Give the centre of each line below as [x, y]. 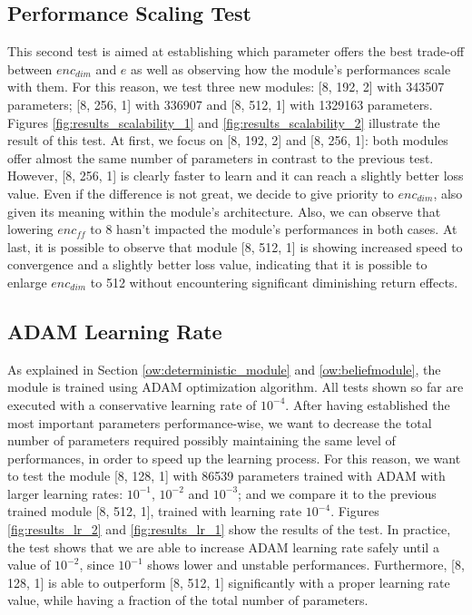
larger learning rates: [65, 493]
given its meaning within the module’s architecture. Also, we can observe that [224, 211]
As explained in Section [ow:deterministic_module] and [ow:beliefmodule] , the [224, 369]
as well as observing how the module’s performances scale [291, 68]
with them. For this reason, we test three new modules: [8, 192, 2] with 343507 [226, 87]
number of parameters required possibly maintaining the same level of [202, 440]
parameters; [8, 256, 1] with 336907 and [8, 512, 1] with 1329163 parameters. [220, 104]
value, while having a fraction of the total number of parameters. [188, 600]
